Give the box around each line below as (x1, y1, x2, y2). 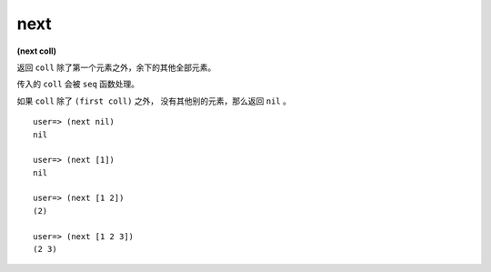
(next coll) (16, 45, 57, 56)
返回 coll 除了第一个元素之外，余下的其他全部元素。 (16, 62, 216, 73)
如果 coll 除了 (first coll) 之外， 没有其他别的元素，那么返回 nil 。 (16, 96, 291, 106)
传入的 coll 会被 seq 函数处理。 (16, 78, 140, 90)
